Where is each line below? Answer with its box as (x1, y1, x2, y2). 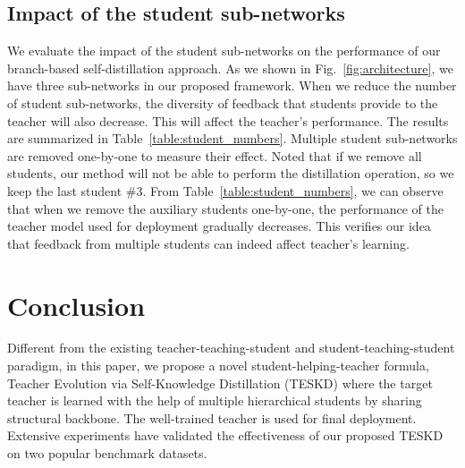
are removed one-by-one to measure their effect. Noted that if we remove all (7, 146, 422, 165)
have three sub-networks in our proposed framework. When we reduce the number (7, 76, 457, 95)
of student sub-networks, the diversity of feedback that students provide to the (7, 93, 438, 112)
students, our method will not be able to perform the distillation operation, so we (7, 164, 454, 183)
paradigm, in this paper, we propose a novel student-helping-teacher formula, (7, 356, 429, 375)
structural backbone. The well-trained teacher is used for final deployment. (7, 408, 417, 427)
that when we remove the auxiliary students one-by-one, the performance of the (7, 199, 444, 217)
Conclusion (7, 286, 146, 323)
